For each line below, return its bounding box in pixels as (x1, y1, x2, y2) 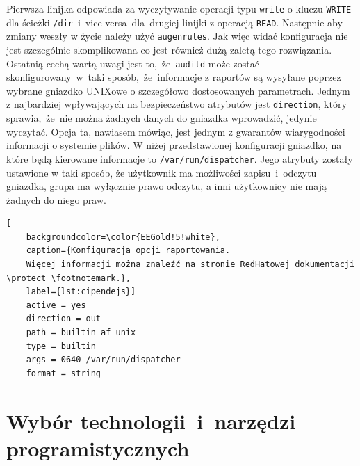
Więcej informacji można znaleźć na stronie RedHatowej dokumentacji (26, 259, 355, 270)
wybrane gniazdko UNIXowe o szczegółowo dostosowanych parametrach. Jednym (6, 83, 350, 97)
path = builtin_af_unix (26, 328, 136, 338)
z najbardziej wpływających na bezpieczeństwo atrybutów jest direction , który (6, 97, 347, 111)
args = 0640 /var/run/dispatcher (26, 355, 181, 365)
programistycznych (6, 433, 190, 462)
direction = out (26, 314, 101, 324)
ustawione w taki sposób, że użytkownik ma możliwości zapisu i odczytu (6, 165, 317, 179)
